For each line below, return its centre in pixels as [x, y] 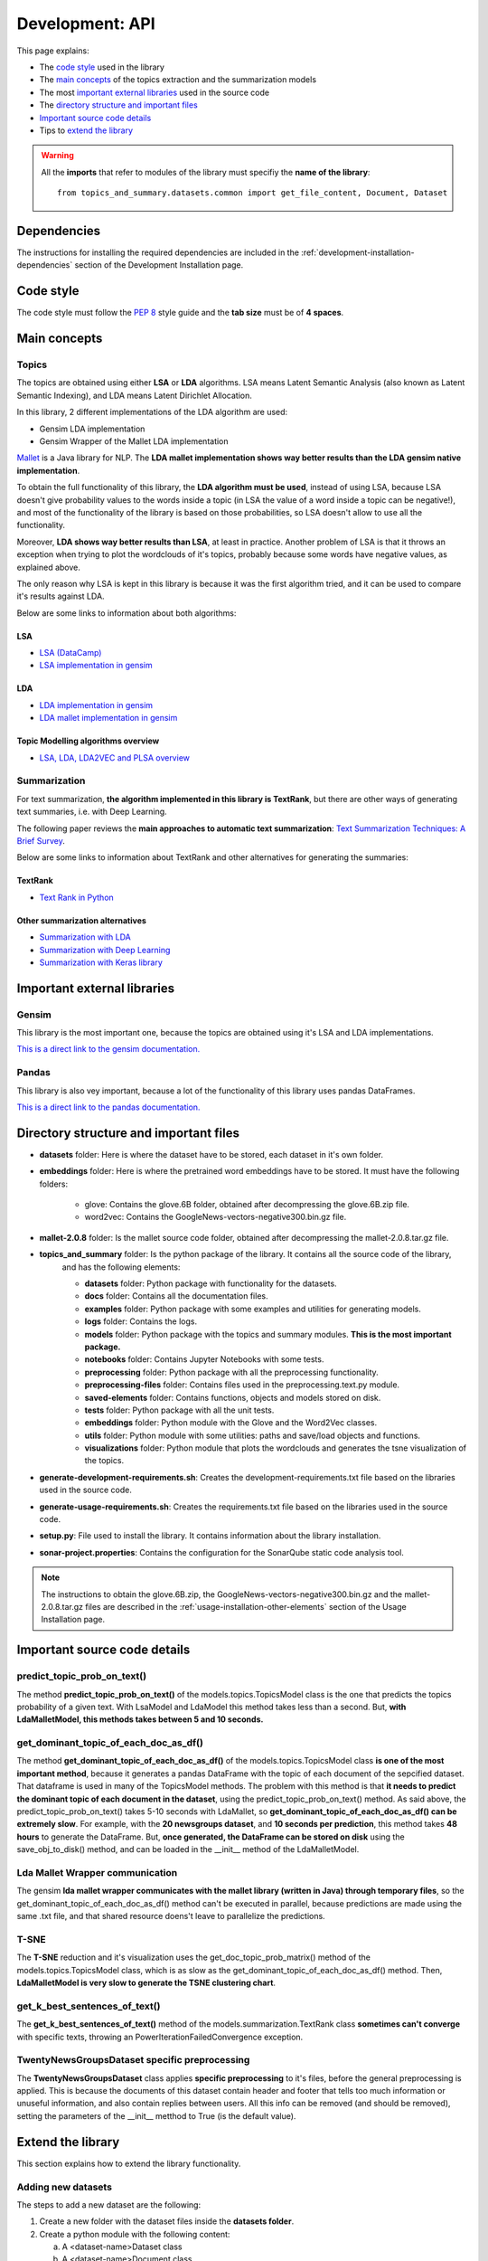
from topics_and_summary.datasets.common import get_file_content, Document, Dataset [253, 193]
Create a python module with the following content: [135, 2234]
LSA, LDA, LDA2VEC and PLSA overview [114, 757]
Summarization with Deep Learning [105, 950]
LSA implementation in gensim [96, 666]
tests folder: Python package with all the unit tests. [179, 1410]
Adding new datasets [65, 2187]
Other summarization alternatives [81, 920]
